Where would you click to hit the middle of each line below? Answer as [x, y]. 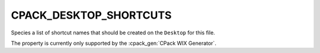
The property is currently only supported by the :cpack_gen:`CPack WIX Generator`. [113, 43]
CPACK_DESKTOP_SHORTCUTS [91, 15]
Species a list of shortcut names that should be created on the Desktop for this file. [113, 33]
